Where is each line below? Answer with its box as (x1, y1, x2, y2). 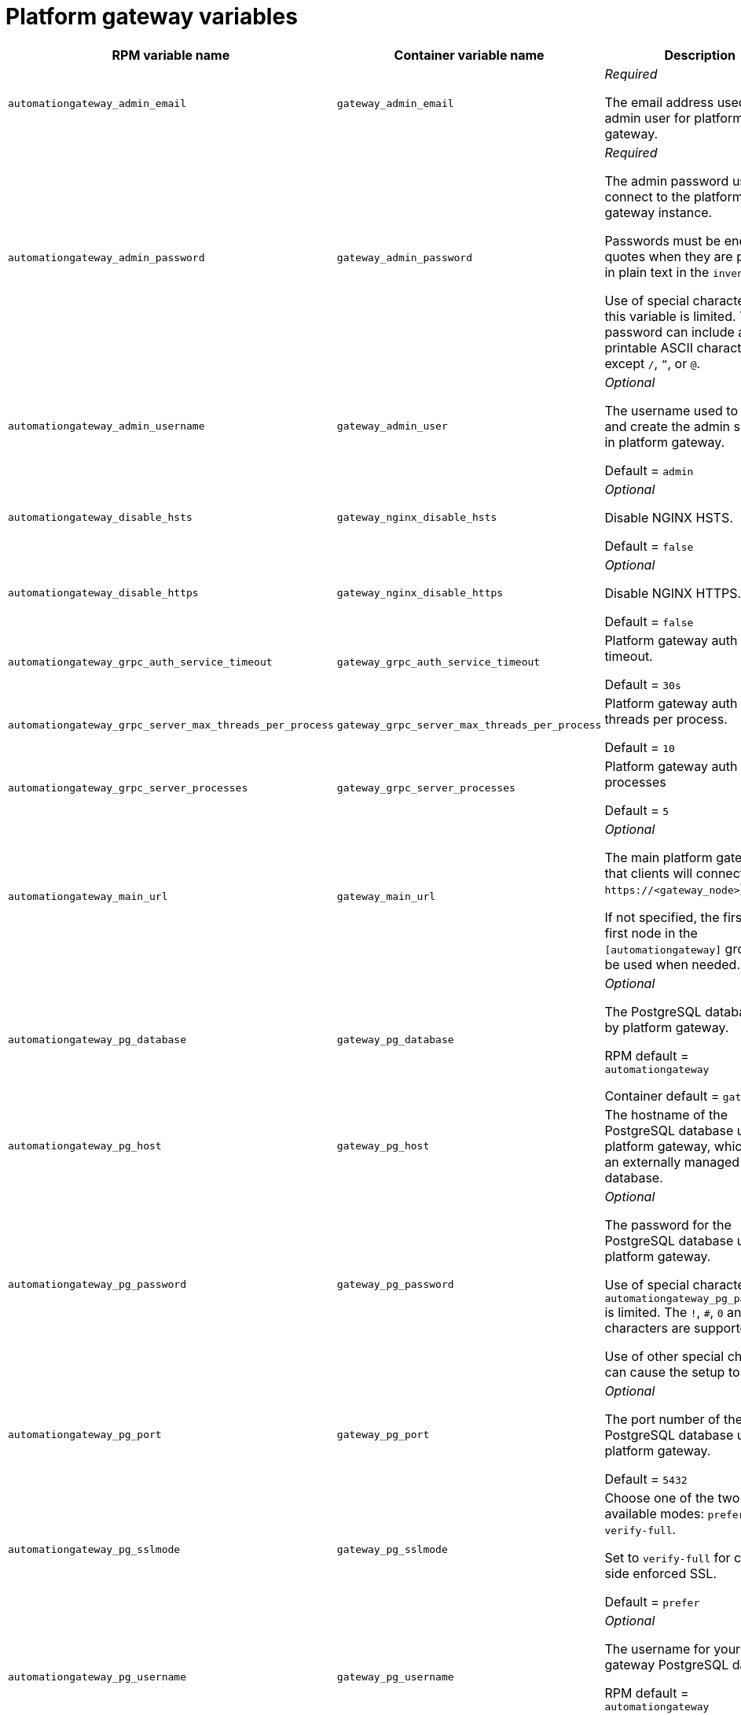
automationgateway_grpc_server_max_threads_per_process (8, 719, 334, 732)
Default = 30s (604, 676, 681, 692)
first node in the (604, 924, 698, 941)
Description (664, 46, 735, 63)
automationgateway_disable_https (8, 587, 199, 599)
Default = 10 (604, 739, 675, 755)
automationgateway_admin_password (8, 252, 205, 264)
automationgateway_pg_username (8, 1670, 186, 1683)
